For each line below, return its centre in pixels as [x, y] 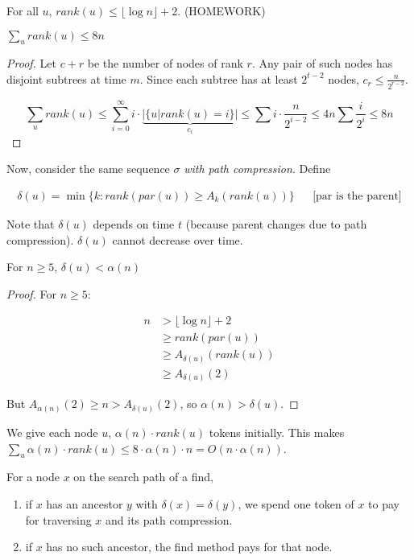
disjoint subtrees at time [66, 78]
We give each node [52, 432]
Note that [31, 223]
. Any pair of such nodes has [322, 63]
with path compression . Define [257, 169]
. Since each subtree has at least [219, 78]
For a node [33, 477]
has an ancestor [85, 503]
